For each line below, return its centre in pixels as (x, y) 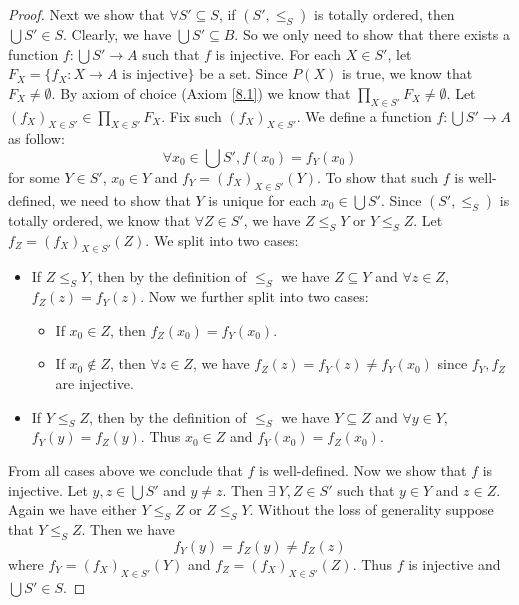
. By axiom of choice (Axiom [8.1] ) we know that (201, 92)
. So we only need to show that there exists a (372, 34)
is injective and (454, 563)
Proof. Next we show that (86, 14)
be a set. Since (243, 73)
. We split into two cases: (222, 239)
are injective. (94, 382)
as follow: (36, 138)
